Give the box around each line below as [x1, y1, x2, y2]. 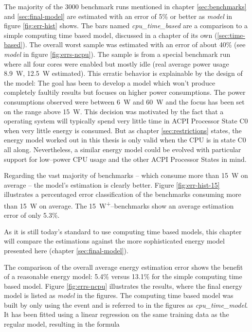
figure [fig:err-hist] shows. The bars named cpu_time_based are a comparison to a [4, 20, 248, 31]
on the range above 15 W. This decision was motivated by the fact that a [4, 106, 224, 116]
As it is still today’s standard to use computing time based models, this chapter [4, 226, 242, 236]
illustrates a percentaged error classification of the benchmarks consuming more [4, 189, 241, 199]
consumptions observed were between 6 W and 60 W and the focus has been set [4, 96, 245, 106]
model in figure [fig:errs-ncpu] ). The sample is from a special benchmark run [4, 49, 231, 59]
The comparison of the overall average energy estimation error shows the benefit [4, 262, 243, 272]
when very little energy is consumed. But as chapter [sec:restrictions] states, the [4, 125, 242, 135]
